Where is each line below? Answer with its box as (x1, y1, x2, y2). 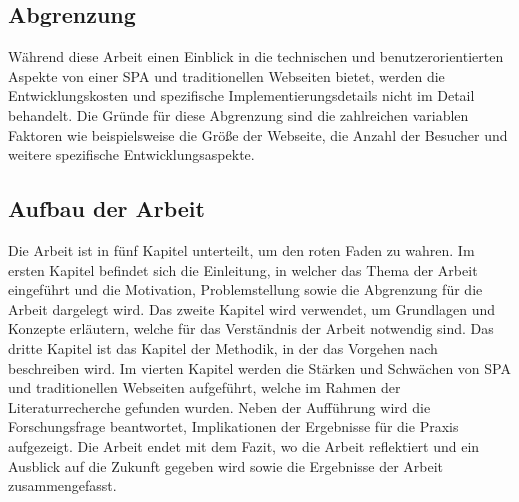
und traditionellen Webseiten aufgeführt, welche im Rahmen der (8, 377, 401, 398)
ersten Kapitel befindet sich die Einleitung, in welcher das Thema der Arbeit (8, 259, 478, 280)
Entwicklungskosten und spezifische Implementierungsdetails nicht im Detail (8, 85, 475, 106)
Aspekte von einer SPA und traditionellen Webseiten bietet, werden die (8, 65, 445, 86)
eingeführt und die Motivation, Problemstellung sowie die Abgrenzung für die (8, 279, 483, 300)
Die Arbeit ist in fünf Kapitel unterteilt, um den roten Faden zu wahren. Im (8, 239, 475, 260)
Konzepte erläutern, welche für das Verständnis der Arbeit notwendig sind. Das (8, 318, 494, 339)
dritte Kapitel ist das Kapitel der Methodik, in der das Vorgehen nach (8, 337, 438, 358)
